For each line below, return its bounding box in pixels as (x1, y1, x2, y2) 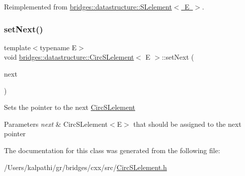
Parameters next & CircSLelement (4, 118, 108, 129)
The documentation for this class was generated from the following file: (4, 145, 220, 155)
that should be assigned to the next (133, 118, 242, 129)
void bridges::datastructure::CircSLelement (4, 52, 134, 62)
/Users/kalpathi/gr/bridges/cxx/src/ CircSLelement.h (4, 162, 167, 172)
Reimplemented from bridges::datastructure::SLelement (4, 1, 172, 11)
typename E (40, 42, 77, 52)
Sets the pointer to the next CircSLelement (4, 102, 136, 112)
